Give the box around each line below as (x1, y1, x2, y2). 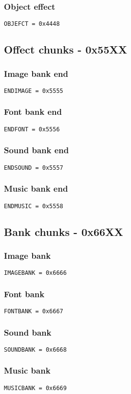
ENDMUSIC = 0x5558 (4, 202, 63, 210)
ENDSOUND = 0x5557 (4, 164, 63, 171)
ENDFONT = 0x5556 (4, 125, 60, 133)
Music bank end (4, 182, 68, 195)
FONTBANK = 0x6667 (4, 308, 63, 315)
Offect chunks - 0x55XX (4, 42, 127, 57)
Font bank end (4, 106, 62, 118)
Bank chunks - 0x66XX (4, 224, 123, 239)
